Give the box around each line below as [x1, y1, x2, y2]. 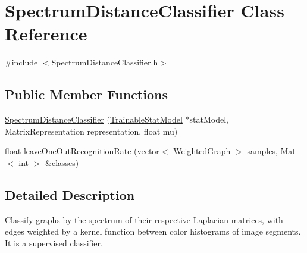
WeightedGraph [173, 145, 231, 157]
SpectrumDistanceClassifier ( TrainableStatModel [5, 113, 183, 126]
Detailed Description [5, 185, 135, 204]
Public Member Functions [5, 85, 168, 104]
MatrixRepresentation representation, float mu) [5, 124, 178, 137]
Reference [5, 21, 87, 46]
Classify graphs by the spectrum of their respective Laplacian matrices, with [5, 213, 283, 226]
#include [5, 56, 38, 68]
